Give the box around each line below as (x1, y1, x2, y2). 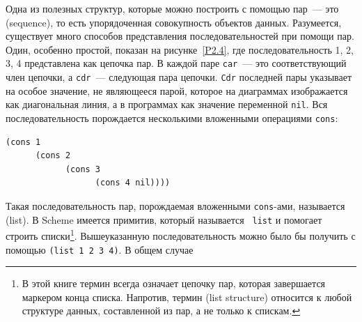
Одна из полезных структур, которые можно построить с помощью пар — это (6, 1, 339, 15)
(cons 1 (6, 137, 41, 147)
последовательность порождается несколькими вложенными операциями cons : (6, 110, 338, 125)
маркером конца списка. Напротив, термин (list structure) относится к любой (22, 289, 352, 304)
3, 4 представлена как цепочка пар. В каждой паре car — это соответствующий (6, 56, 347, 70)
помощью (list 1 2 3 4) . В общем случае (6, 242, 194, 256)
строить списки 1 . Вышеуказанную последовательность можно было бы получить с (6, 227, 356, 243)
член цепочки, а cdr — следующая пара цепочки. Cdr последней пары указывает (6, 70, 352, 84)
